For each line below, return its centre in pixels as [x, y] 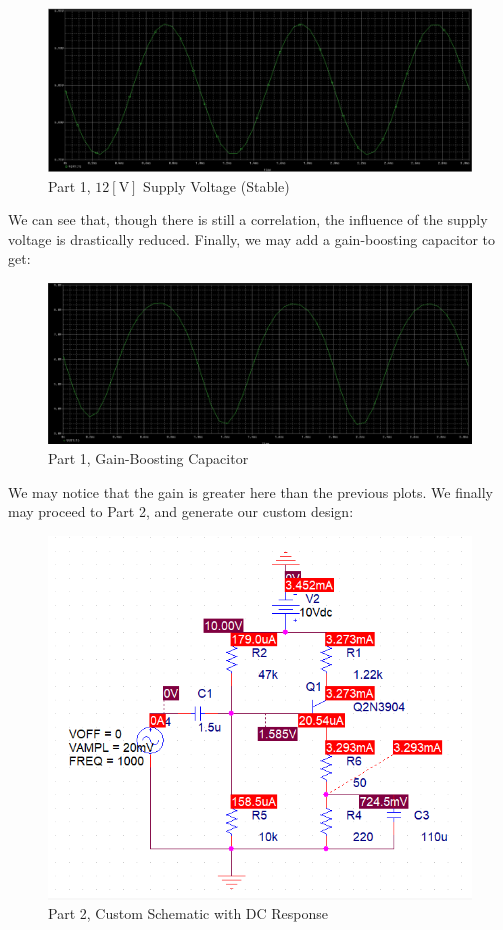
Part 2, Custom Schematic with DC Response [188, 913]
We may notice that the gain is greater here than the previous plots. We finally [250, 491]
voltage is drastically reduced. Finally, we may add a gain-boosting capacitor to [252, 238]
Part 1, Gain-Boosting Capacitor [148, 458]
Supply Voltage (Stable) [216, 185]
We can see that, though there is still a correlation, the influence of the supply [248, 219]
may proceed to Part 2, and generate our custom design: [181, 511]
